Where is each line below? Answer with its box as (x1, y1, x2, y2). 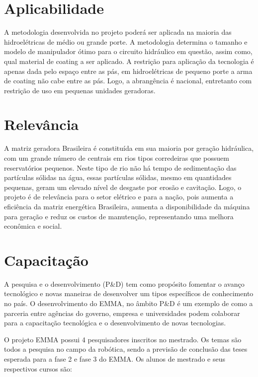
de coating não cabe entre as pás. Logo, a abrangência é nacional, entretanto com (4, 75, 252, 86)
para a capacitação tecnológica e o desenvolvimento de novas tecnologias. (4, 317, 226, 328)
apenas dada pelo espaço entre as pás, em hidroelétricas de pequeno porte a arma (4, 65, 253, 76)
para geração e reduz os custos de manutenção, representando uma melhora (4, 211, 234, 221)
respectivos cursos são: (4, 363, 72, 374)
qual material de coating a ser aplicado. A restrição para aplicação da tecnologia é (4, 56, 254, 66)
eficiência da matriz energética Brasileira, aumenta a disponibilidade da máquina (4, 201, 250, 211)
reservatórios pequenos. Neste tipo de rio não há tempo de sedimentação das (4, 162, 237, 173)
